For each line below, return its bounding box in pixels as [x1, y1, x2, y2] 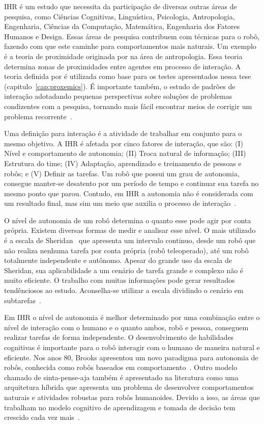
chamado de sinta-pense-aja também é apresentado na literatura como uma [4, 372, 239, 382]
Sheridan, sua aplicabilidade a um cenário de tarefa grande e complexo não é [4, 264, 244, 275]
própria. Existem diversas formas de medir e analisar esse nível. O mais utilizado [4, 225, 256, 235]
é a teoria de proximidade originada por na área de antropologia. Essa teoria [4, 50, 243, 61]
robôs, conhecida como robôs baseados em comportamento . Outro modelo [4, 362, 238, 373]
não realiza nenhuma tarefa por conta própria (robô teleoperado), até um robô [4, 245, 249, 255]
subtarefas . [4, 295, 41, 305]
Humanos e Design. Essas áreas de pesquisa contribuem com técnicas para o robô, [4, 31, 260, 41]
